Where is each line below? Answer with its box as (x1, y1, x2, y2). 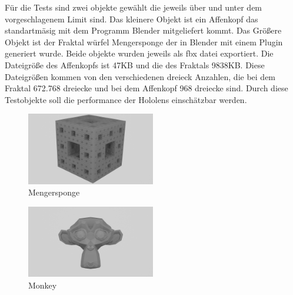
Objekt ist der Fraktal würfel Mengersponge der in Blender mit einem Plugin (5, 35, 283, 48)
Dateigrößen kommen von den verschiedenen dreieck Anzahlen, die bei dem (5, 70, 276, 82)
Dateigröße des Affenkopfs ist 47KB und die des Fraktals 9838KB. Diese (5, 58, 265, 71)
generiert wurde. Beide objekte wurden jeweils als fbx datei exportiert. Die (5, 47, 274, 59)
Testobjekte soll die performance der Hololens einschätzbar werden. (5, 93, 247, 105)
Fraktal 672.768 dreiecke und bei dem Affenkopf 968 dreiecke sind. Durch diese (5, 82, 288, 94)
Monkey (28, 279, 57, 291)
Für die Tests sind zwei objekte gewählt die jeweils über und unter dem (5, 1, 262, 13)
